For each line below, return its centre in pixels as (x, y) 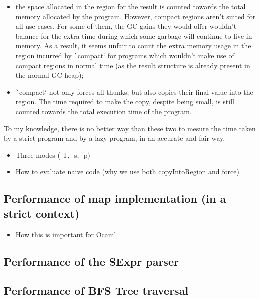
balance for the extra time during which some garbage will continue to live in (134, 36)
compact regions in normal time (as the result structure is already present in (133, 65)
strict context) (42, 213)
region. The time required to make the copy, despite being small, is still (125, 102)
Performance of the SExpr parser (91, 261)
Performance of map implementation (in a (115, 199)
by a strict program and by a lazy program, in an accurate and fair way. (115, 138)
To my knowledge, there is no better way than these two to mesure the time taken (130, 128)
